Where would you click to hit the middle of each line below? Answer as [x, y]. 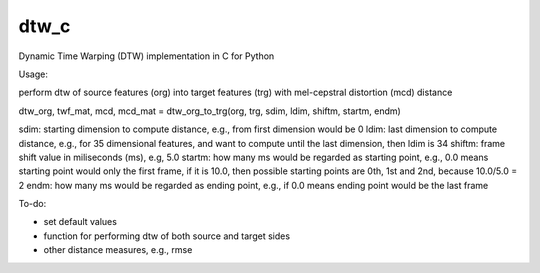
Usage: [33, 74]
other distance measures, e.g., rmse [118, 250]
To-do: [32, 204]
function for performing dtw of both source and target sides [166, 236]
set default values [80, 222]
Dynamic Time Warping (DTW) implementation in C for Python [146, 56]
